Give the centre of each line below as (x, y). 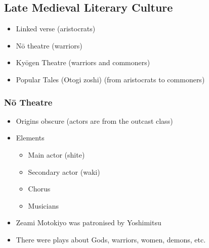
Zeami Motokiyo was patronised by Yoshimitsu (89, 222)
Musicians (44, 205)
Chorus (39, 189)
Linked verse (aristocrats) (56, 29)
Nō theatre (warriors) (49, 45)
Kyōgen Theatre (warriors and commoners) (83, 62)
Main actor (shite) (56, 154)
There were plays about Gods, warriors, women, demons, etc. (111, 239)
